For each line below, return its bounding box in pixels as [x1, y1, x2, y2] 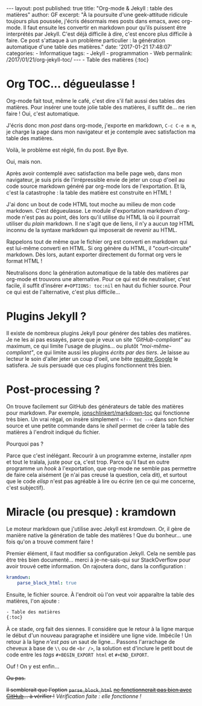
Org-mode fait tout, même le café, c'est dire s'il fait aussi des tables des [6, 97, 186, 104]
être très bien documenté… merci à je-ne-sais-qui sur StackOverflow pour [6, 556, 191, 563]
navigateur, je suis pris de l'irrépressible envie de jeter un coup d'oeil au [6, 176, 185, 183]
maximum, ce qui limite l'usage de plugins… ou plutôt [6, 342, 139, 349]
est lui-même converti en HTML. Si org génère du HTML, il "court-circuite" [6, 244, 192, 251]
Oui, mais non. [6, 158, 42, 165]
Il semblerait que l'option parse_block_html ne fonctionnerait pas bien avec [6, 686, 192, 693]
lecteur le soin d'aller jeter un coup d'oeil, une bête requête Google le [6, 355, 178, 362]
